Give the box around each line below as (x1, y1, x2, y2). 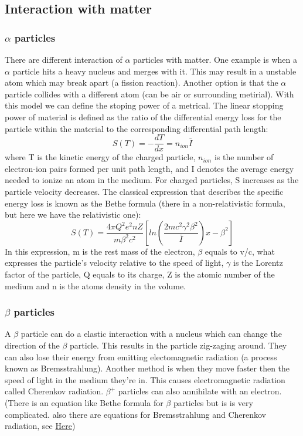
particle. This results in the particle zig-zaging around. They (70, 339, 287, 351)
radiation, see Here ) (5, 420, 76, 432)
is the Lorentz (233, 256, 283, 269)
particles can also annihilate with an (118, 385, 248, 397)
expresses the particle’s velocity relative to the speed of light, (5, 256, 224, 269)
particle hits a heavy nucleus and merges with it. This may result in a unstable (12, 65, 297, 77)
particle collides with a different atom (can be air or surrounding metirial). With (5, 87, 294, 100)
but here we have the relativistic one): (5, 208, 141, 221)
